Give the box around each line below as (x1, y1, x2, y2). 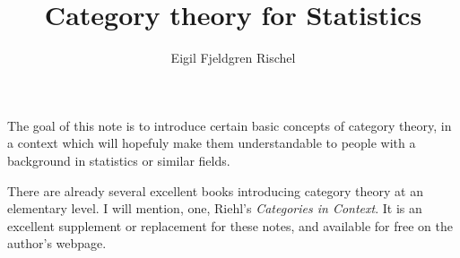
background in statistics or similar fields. (7, 150, 230, 169)
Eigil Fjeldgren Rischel (170, 48, 296, 67)
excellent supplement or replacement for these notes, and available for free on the (7, 216, 453, 235)
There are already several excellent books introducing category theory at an (7, 181, 423, 200)
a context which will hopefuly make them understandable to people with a (7, 133, 416, 152)
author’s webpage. (7, 234, 107, 253)
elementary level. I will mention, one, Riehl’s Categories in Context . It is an (7, 199, 422, 218)
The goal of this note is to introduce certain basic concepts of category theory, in (7, 116, 452, 134)
